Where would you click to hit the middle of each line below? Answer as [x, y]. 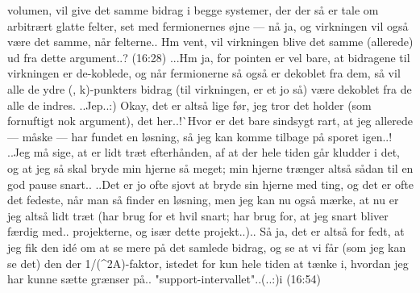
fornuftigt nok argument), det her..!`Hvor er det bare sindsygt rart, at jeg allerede [210, 121]
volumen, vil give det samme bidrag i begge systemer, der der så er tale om [193, 10]
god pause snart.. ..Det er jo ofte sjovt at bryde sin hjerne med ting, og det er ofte [210, 184]
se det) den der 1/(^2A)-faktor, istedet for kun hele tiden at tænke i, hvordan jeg [208, 263]
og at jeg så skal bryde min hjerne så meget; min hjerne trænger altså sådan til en [210, 167]
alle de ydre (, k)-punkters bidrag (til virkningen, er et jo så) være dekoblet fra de [210, 88]
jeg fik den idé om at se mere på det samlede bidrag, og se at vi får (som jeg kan [207, 247]
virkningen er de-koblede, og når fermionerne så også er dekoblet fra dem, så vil [204, 73]
